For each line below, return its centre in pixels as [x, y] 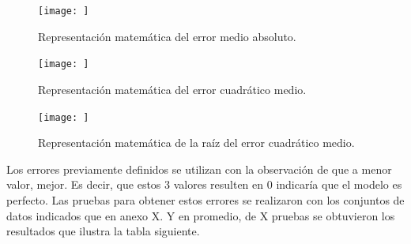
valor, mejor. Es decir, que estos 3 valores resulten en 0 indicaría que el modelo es [204, 184]
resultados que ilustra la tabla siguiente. [103, 231]
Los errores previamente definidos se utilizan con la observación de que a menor [199, 169]
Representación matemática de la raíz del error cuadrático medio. [196, 143]
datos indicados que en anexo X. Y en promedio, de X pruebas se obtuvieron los [201, 215]
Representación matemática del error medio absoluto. [167, 36]
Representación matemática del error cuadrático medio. [172, 89]
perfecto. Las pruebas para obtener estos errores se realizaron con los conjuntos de [205, 199]
